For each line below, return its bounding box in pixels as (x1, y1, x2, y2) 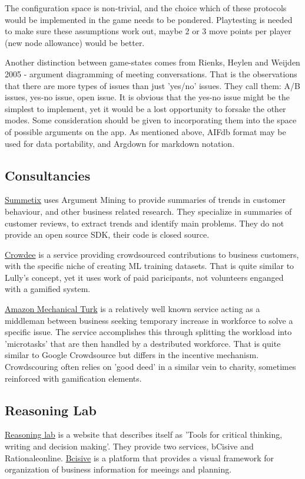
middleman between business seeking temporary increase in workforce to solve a (5, 314, 293, 326)
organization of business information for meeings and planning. (5, 463, 232, 475)
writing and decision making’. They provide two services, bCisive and (5, 440, 254, 452)
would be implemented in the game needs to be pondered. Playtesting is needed (5, 13, 293, 25)
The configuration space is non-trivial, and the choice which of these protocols (5, 2, 287, 14)
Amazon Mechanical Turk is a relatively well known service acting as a (5, 303, 260, 315)
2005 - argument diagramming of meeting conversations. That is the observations (5, 67, 297, 80)
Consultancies (5, 166, 91, 184)
